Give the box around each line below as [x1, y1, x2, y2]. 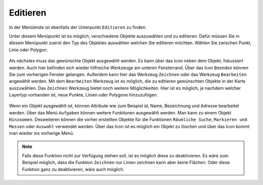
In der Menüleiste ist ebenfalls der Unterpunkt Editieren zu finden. [9, 24, 147, 30]
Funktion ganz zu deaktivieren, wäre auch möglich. [22, 166, 125, 172]
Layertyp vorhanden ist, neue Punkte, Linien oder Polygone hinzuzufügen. [9, 92, 158, 98]
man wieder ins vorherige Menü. [9, 130, 75, 136]
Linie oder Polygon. [9, 47, 48, 53]
